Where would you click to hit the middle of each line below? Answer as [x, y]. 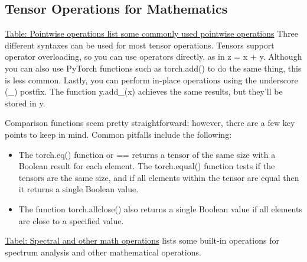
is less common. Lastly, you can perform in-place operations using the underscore [151, 80]
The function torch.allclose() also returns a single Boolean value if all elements [160, 208]
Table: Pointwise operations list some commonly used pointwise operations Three [152, 33]
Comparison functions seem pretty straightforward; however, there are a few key [150, 123]
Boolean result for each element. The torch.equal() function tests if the [147, 166]
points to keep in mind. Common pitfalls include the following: [118, 134]
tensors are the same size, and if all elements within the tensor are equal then [159, 177]
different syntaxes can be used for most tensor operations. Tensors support [140, 45]
